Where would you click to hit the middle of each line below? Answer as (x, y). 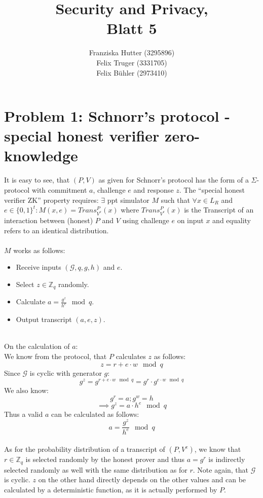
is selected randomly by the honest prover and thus (105, 459)
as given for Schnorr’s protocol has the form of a (174, 180)
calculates (131, 356)
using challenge (146, 220)
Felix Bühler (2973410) (132, 72)
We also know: (26, 390)
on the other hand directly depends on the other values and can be (142, 479)
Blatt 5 (132, 28)
